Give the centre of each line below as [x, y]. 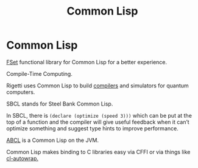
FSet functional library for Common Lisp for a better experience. [87, 62]
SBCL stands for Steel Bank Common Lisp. [60, 104]
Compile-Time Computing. [40, 73]
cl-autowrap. [22, 158]
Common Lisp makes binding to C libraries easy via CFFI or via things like [98, 152]
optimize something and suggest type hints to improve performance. [92, 128]
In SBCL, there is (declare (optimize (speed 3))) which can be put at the [99, 115]
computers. [21, 92]
